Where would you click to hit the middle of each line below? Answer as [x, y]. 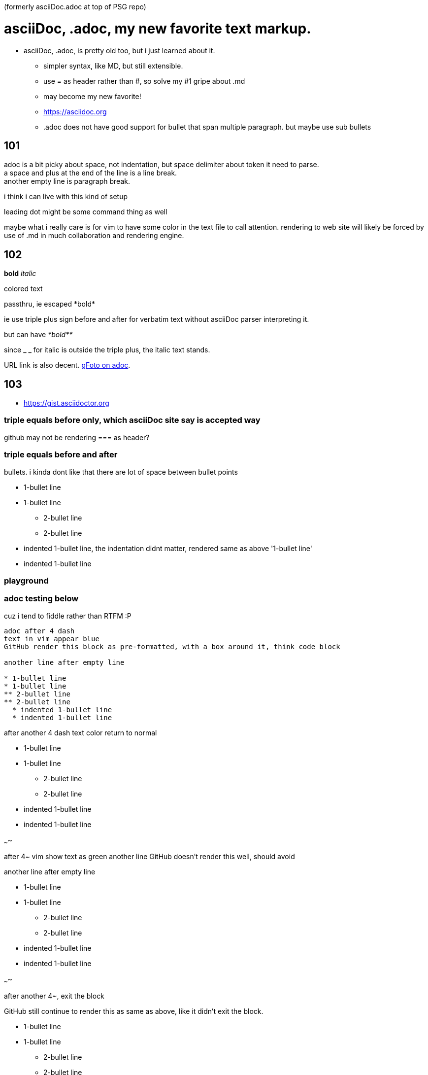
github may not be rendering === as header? [77, 437]
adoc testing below [41, 599]
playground [26, 580]
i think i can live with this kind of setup [66, 197]
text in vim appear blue [52, 639]
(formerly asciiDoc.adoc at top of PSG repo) [75, 7]
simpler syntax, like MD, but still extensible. [113, 66]
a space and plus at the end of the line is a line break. [91, 173]
